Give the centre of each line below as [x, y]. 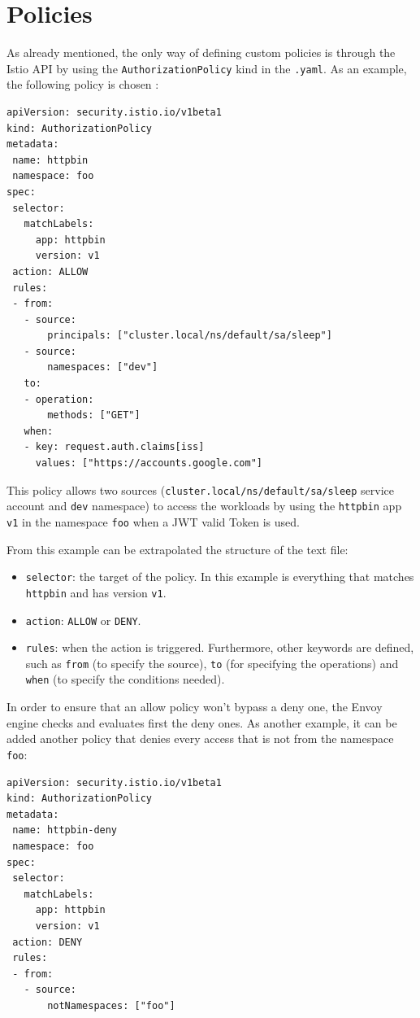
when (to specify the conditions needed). [125, 679]
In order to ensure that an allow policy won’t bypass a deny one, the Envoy [195, 707]
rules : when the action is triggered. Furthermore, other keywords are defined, [220, 647]
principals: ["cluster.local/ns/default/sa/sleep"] [190, 336]
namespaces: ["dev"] [103, 367]
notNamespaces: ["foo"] [111, 1005]
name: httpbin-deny [65, 830]
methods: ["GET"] [94, 415]
